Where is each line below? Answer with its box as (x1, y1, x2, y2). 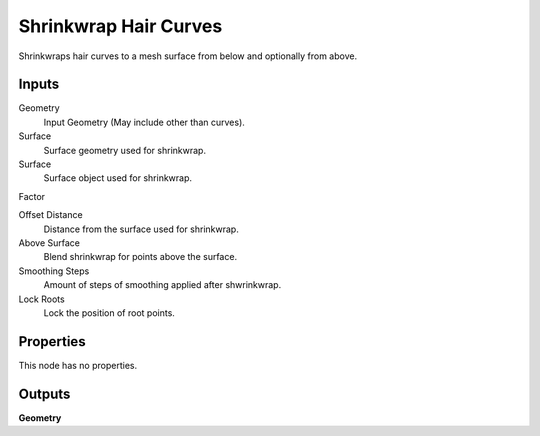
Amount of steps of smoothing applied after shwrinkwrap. (43, 279, 282, 291)
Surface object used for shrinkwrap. (43, 172, 193, 184)
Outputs (18, 385, 71, 402)
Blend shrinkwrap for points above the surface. (43, 251, 238, 263)
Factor (18, 190, 45, 202)
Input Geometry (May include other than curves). (43, 116, 245, 128)
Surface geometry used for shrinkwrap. (43, 144, 207, 156)
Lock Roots (18, 293, 65, 305)
